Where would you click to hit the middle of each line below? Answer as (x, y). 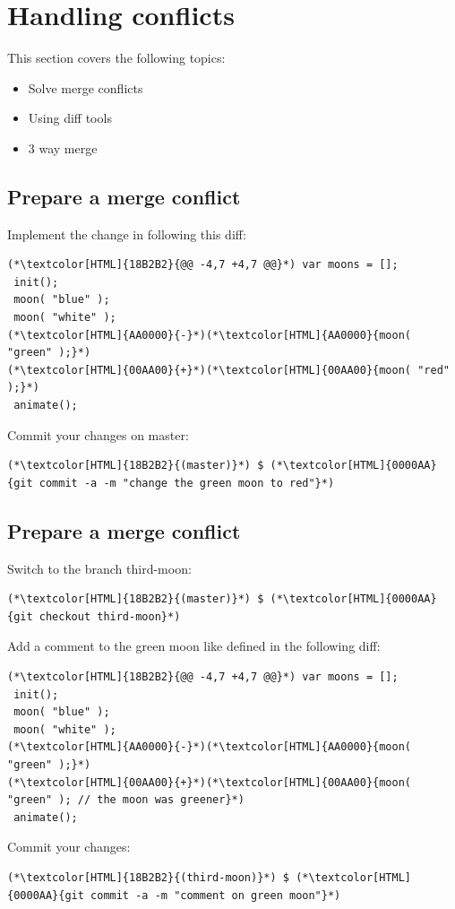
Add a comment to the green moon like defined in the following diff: (194, 646)
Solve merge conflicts (86, 87)
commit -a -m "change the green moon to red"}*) (187, 483)
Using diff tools (70, 118)
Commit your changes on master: (98, 434)
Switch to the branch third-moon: (99, 568)
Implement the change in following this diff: (127, 234)
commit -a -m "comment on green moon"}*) (216, 895)
